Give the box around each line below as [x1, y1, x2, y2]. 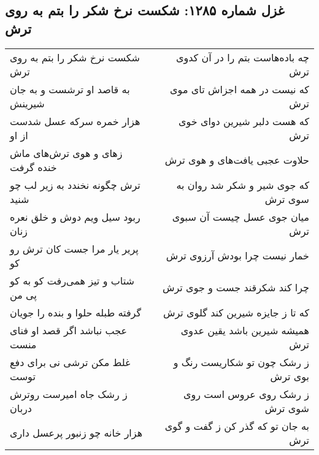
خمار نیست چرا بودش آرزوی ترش [166, 248, 309, 263]
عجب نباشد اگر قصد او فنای [10, 323, 128, 337]
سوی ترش [264, 191, 309, 206]
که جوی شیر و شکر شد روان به [176, 177, 309, 192]
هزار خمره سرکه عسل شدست [10, 113, 140, 128]
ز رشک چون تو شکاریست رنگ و [173, 354, 309, 369]
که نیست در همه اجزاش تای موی [170, 82, 309, 96]
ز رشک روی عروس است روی [183, 386, 309, 401]
